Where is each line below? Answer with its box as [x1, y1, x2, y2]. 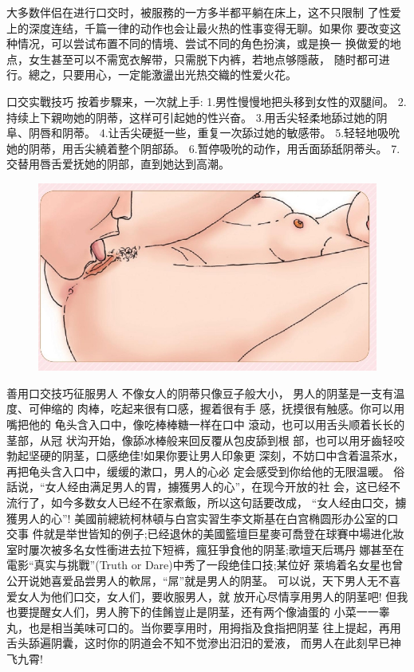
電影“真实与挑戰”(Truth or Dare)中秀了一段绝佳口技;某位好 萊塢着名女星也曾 [6, 556, 404, 573]
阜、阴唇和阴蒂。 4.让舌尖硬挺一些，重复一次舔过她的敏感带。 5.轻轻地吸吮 [6, 124, 400, 141]
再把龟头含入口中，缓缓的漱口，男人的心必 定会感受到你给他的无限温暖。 [6, 462, 390, 479]
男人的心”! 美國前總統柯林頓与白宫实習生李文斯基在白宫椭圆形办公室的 [17, 509, 388, 526]
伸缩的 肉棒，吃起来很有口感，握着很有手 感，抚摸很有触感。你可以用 [39, 400, 405, 417]
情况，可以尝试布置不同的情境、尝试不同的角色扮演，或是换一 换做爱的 [17, 35, 390, 52]
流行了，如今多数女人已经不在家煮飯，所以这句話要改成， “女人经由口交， [6, 494, 396, 510]
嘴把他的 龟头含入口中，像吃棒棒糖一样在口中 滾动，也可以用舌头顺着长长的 [6, 416, 405, 433]
